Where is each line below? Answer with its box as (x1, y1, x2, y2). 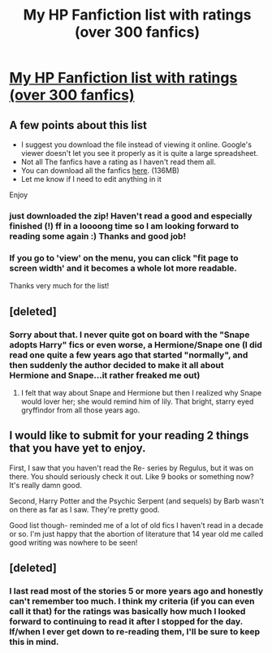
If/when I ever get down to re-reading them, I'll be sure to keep (9, 626, 261, 638)
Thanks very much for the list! (9, 281, 110, 291)
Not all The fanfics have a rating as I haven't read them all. (20, 157, 216, 166)
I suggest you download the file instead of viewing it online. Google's (20, 140, 253, 149)
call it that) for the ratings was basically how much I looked (9, 606, 246, 617)
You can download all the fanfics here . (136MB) (20, 166, 179, 175)
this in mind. (9, 636, 59, 647)
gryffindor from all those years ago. (20, 404, 140, 415)
